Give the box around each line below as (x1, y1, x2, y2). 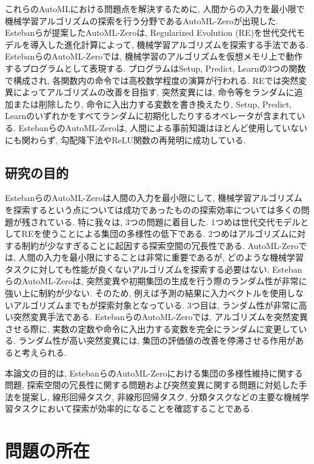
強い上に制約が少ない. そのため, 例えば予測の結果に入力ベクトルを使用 (5, 287, 287, 299)
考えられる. (21, 346, 67, 359)
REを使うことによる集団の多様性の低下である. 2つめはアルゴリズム (21, 227, 289, 240)
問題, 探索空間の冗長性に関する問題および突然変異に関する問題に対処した (5, 378, 299, 391)
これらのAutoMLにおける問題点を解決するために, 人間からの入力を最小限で (5, 2, 305, 15)
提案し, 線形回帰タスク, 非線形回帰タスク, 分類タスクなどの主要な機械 (21, 390, 301, 403)
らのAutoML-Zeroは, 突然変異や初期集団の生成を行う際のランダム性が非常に (5, 275, 307, 287)
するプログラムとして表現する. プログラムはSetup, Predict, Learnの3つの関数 (5, 61, 306, 74)
